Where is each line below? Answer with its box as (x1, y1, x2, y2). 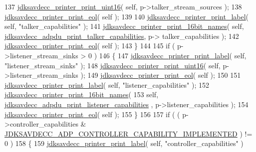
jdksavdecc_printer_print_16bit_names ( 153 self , (4, 89, 159, 100)
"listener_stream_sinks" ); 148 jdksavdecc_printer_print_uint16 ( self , (4, 60, 221, 70)
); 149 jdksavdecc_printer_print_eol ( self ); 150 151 (80, 70, 241, 80)
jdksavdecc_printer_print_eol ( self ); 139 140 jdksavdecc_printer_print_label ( (4, 11, 249, 21)
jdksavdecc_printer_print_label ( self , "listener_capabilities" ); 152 (4, 79, 210, 90)
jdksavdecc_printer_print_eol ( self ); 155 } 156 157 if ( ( (4, 109, 180, 119)
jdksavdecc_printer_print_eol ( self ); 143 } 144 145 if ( (4, 40, 175, 51)
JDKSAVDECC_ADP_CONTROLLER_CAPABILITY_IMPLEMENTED (4, 128, 238, 139)
